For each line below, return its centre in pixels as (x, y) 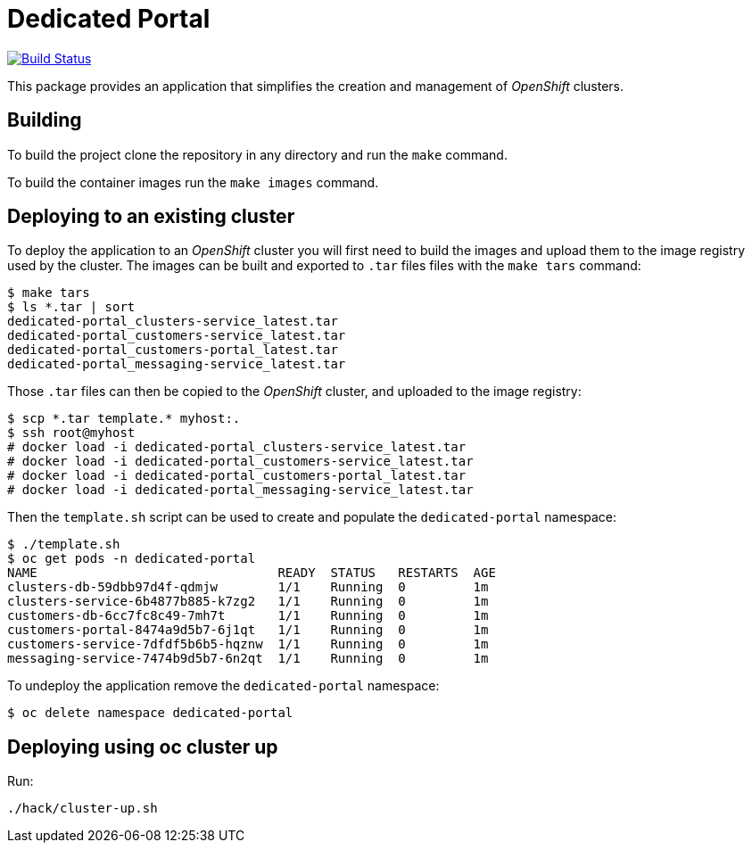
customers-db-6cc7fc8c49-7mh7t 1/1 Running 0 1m (248, 616)
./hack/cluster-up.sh (83, 809)
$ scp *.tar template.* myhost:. (124, 419)
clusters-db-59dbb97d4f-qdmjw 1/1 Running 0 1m (248, 587)
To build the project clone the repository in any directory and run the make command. (257, 154)
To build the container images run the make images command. (193, 182)
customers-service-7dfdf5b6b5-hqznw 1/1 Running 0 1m (248, 644)
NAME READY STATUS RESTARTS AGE (252, 573)
